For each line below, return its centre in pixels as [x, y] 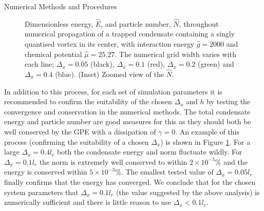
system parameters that [41, 192]
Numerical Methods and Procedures [61, 6]
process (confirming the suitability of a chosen [77, 141]
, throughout [199, 23]
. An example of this [208, 131]
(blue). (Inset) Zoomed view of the [109, 74]
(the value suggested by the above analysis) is [188, 192]
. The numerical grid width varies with [175, 54]
